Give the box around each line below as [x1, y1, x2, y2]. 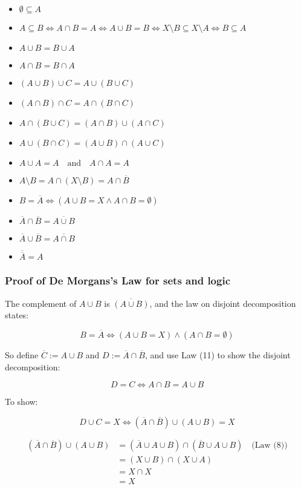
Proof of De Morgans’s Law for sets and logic [5, 273, 231, 288]
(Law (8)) [251, 441, 288, 450]
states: [5, 309, 29, 321]
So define [5, 349, 39, 361]
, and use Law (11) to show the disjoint [144, 349, 291, 361]
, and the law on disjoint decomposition [149, 297, 296, 309]
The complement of [5, 297, 77, 309]
